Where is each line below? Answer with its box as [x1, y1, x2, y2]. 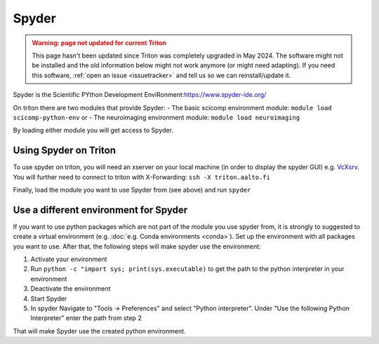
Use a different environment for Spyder [13, 204, 188, 216]
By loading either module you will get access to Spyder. [13, 126, 173, 135]
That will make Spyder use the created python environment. [13, 326, 186, 335]
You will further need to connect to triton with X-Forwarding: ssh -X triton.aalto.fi [13, 173, 270, 181]
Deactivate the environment [30, 284, 111, 293]
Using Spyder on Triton [13, 145, 116, 157]
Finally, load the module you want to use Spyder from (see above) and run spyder [13, 185, 251, 194]
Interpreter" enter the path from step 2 [30, 314, 142, 322]
